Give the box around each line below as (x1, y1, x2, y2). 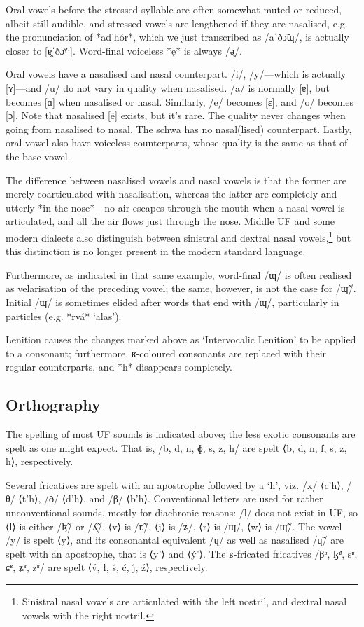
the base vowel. (6, 149, 71, 163)
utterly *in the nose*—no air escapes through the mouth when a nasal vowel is (6, 200, 345, 214)
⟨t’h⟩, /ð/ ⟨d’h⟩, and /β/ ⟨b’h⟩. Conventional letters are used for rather (18, 491, 323, 506)
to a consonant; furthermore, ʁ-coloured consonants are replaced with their (6, 345, 327, 360)
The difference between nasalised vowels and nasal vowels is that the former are (6, 172, 347, 187)
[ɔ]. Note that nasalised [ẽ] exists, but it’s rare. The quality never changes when (6, 108, 346, 123)
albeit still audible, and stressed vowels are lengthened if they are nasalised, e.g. (6, 15, 348, 30)
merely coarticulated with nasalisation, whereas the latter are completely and (6, 186, 337, 201)
